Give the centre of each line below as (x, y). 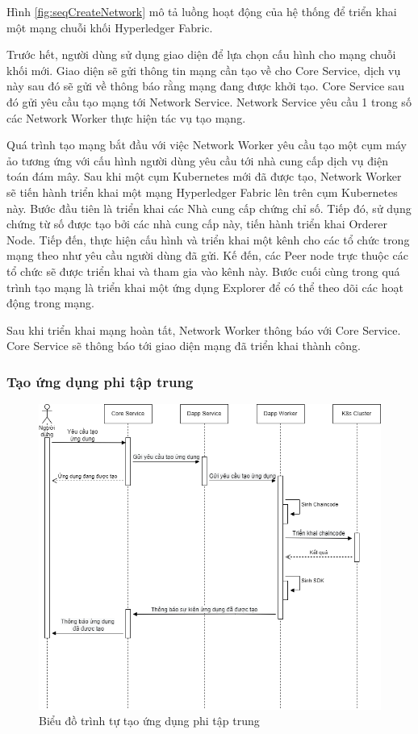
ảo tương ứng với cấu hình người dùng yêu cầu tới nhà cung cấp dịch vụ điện (197, 160)
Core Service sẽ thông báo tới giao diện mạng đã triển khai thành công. (184, 346)
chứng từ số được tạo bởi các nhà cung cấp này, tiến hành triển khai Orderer (197, 224)
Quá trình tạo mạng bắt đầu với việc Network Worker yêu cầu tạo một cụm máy (207, 145)
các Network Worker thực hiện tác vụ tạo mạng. (126, 117)
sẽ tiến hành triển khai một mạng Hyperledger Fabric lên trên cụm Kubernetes (202, 192)
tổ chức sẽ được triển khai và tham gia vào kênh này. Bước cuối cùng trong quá (203, 271)
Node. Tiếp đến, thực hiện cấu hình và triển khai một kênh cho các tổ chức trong (208, 239)
